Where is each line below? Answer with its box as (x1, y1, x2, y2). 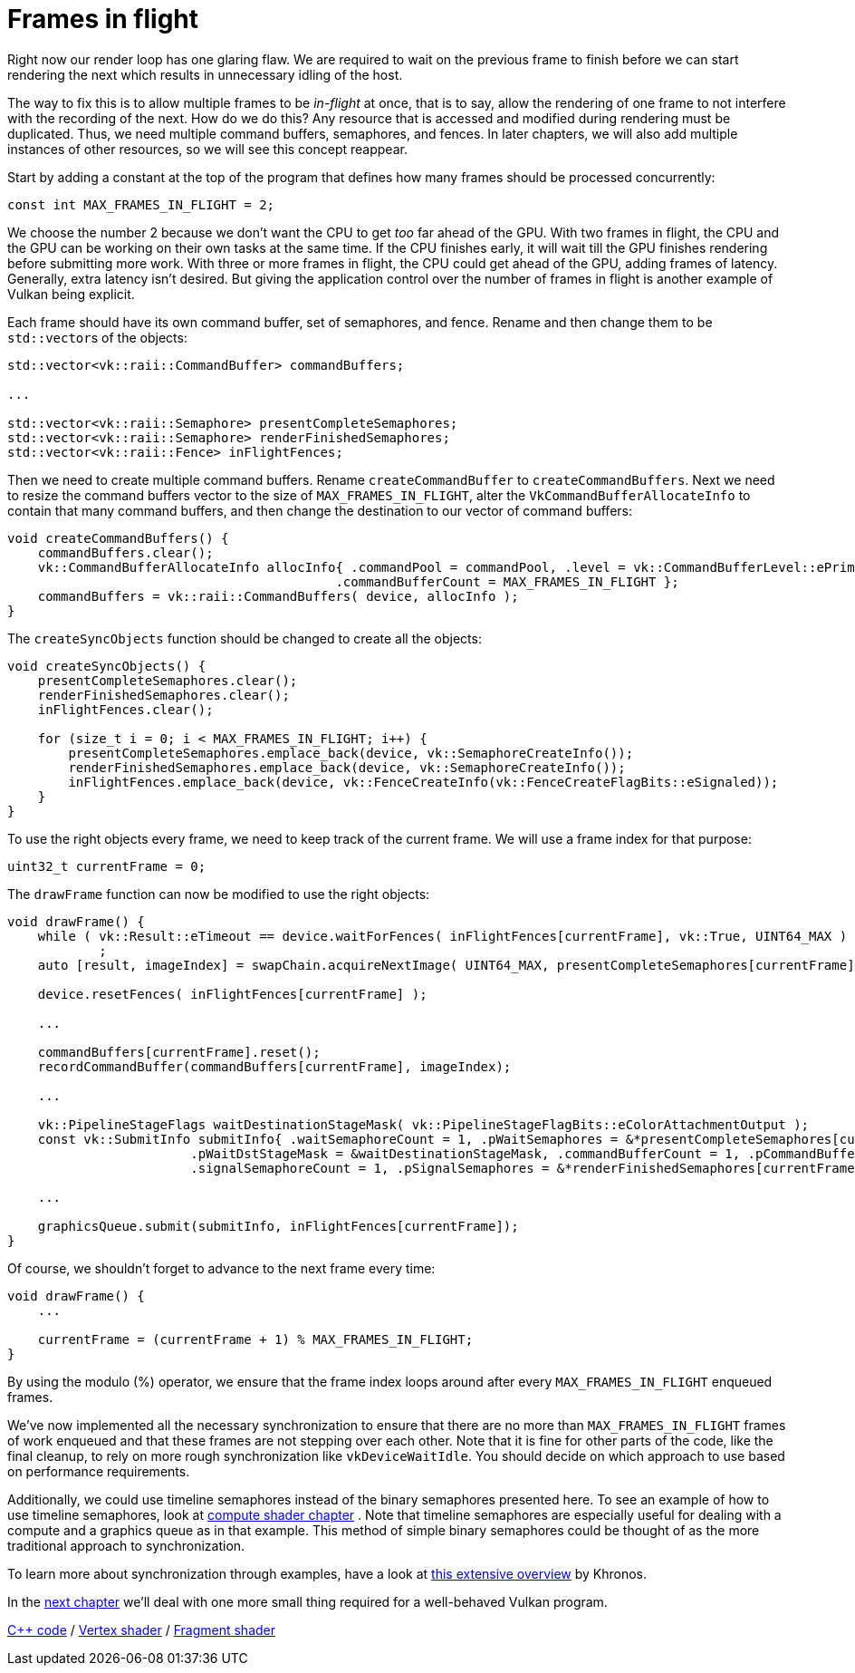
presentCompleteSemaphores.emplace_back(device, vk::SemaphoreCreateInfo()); (68, 745, 634, 760)
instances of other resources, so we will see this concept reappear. (7, 140, 408, 157)
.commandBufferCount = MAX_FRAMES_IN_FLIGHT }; (335, 574, 679, 589)
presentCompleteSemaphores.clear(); (37, 672, 298, 688)
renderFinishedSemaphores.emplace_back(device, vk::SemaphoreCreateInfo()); (68, 759, 626, 775)
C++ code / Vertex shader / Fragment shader (7, 1621, 276, 1638)
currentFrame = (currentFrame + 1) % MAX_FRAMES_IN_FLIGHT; (37, 1331, 474, 1347)
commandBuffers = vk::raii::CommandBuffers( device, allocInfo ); (37, 588, 519, 604)
